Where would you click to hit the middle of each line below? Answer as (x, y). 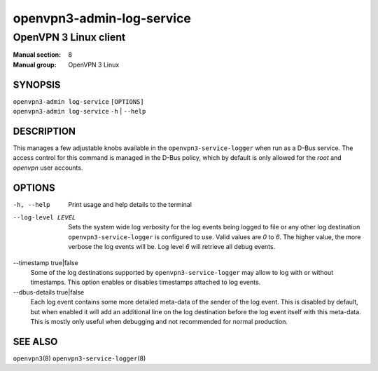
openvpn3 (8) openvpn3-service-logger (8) (79, 358)
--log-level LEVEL (44, 218)
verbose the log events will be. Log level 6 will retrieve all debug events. (172, 247)
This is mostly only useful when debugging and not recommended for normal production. (159, 321)
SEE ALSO (35, 341)
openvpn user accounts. (48, 168)
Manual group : (35, 65)
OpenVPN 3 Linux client (69, 37)
